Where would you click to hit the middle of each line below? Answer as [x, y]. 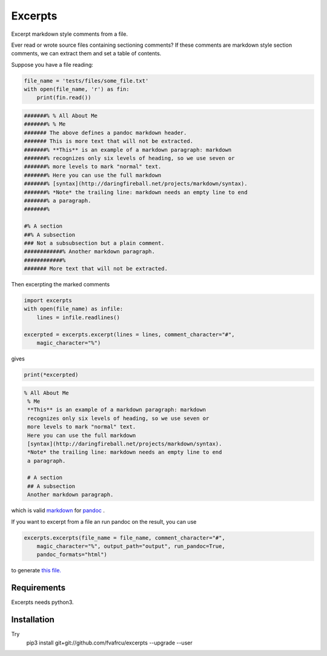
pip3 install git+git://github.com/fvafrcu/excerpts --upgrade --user [110, 643]
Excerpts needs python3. [42, 602]
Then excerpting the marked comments [61, 285]
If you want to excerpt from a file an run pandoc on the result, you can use [104, 521]
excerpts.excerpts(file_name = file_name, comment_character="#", [124, 538]
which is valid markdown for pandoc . [58, 510]
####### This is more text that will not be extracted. [109, 141]
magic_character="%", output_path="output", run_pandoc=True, [131, 546]
